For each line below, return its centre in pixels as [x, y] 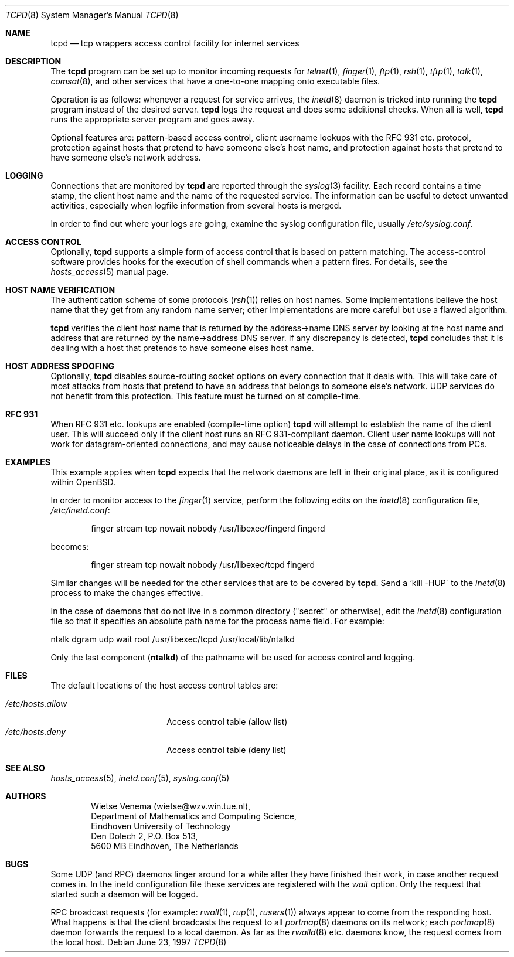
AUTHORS [26, 796]
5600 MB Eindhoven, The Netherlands [165, 846]
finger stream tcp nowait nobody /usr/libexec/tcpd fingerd [203, 565]
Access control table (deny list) [227, 750]
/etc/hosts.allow [36, 704]
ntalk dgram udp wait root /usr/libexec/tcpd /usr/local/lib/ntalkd [173, 639]
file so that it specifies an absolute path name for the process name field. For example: [217, 621]
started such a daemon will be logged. [125, 894]
